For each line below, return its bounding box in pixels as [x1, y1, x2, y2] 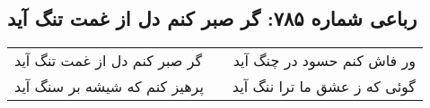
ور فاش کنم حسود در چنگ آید [233, 50, 416, 71]
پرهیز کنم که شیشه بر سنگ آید [14, 76, 204, 97]
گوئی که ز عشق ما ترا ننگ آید [232, 76, 416, 97]
